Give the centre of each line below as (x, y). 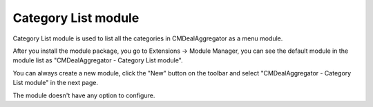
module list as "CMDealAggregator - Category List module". (98, 60)
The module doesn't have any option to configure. (84, 95)
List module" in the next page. (55, 83)
